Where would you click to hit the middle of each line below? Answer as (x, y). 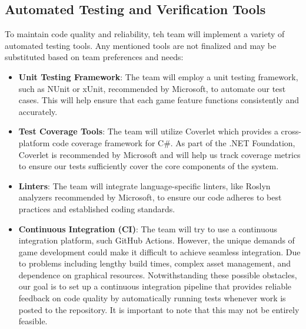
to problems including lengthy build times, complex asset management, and (155, 263)
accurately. (38, 111)
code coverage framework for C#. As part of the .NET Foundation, (174, 142)
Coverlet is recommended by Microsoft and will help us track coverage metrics (159, 154)
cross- (291, 131)
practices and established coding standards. (97, 208)
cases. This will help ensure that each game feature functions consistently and (159, 100)
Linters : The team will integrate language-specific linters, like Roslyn (144, 185)
